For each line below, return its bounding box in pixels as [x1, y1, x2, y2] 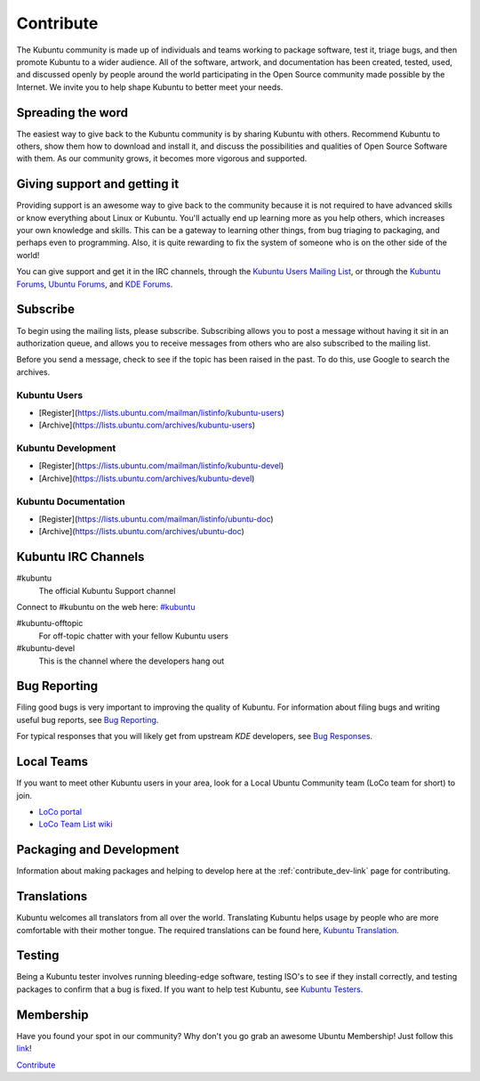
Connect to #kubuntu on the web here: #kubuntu [16, 602, 196, 613]
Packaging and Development [16, 842, 180, 857]
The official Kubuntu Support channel [38, 585, 176, 596]
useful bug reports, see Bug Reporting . [16, 714, 159, 725]
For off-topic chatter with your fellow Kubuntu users [38, 630, 228, 641]
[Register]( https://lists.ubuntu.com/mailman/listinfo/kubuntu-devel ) [38, 460, 284, 471]
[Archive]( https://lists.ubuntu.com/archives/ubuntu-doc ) [38, 526, 244, 537]
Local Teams [16, 754, 89, 769]
